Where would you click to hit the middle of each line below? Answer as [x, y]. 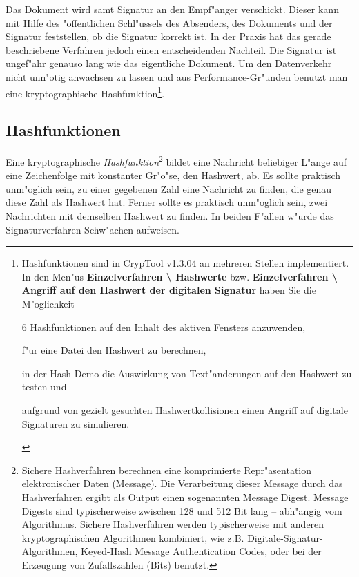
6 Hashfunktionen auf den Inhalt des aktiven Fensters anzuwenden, [164, 327]
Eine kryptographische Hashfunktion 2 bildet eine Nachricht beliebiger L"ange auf [176, 161]
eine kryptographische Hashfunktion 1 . [85, 92]
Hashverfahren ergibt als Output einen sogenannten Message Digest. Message [185, 496]
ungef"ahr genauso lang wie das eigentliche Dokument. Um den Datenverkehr [169, 63]
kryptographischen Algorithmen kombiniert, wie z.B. [133, 537]
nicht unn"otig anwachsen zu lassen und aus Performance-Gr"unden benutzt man [177, 76]
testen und [44, 387]
